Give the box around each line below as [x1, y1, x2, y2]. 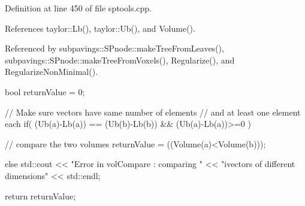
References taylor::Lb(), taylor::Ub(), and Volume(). [5, 22, 195, 34]
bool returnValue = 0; [5, 85, 85, 98]
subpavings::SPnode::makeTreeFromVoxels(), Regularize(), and [5, 53, 235, 66]
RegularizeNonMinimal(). [5, 65, 98, 78]
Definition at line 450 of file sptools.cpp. [5, 2, 152, 14]
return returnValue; [5, 189, 76, 202]
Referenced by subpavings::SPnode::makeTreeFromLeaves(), [5, 42, 224, 54]
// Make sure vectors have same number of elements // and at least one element [5, 105, 301, 118]
